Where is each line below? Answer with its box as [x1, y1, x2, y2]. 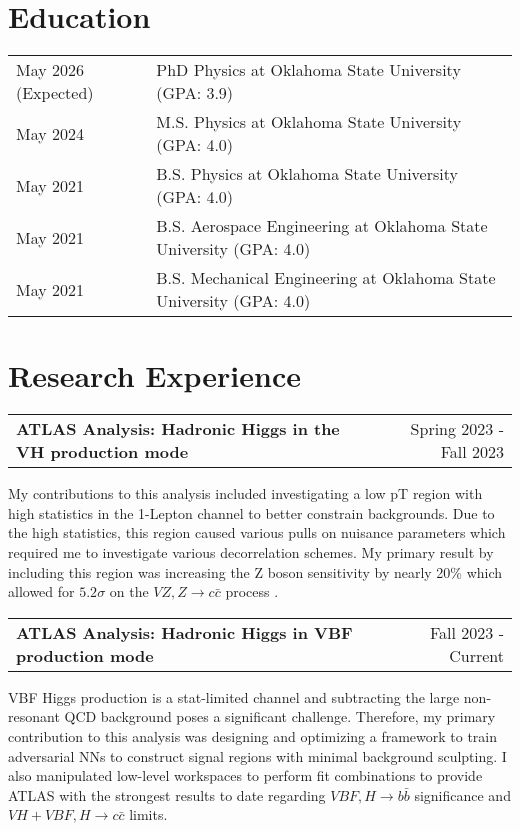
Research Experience [8, 355, 301, 396]
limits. [129, 804, 168, 825]
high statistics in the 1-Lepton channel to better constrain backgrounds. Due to [8, 502, 495, 523]
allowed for [8, 581, 75, 602]
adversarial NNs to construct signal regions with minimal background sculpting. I [8, 745, 507, 766]
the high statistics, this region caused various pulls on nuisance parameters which [8, 522, 506, 543]
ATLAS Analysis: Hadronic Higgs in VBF [16, 620, 353, 644]
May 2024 [16, 121, 85, 145]
